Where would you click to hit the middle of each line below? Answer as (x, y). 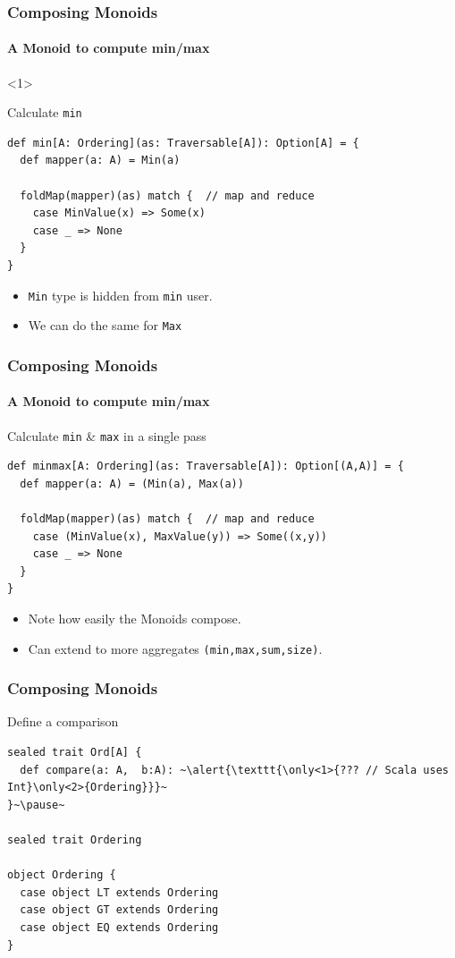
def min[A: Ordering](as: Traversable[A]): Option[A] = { (183, 143)
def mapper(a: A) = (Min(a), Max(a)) (132, 483)
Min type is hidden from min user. (120, 295)
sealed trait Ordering (75, 840)
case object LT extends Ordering (119, 892)
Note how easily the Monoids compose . (135, 618)
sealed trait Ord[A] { (75, 753)
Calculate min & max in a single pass (107, 435)
